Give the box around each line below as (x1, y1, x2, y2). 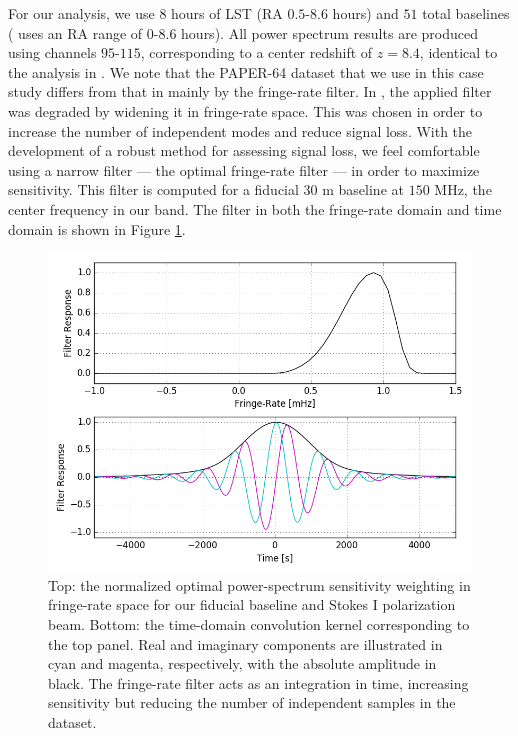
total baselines (422, 3, 510, 23)
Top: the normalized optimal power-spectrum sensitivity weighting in (48, 574, 471, 595)
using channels (8, 42, 97, 63)
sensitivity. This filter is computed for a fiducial (8, 179, 299, 200)
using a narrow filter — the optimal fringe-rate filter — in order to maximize (8, 159, 480, 180)
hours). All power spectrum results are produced (181, 22, 478, 43)
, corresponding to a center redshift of (140, 42, 373, 63)
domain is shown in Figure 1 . (8, 218, 186, 239)
